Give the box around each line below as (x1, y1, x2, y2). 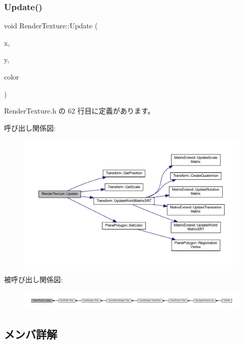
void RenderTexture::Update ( (4, 20, 98, 31)
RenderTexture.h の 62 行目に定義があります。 (4, 105, 155, 116)
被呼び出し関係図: (4, 274, 63, 285)
